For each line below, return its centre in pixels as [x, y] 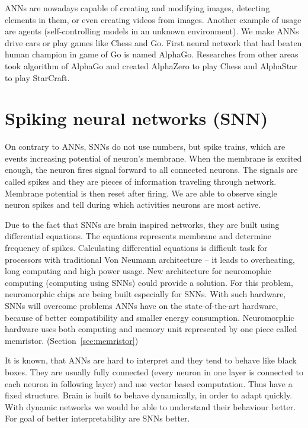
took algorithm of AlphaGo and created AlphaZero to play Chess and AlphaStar [151, 65]
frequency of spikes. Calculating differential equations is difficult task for [136, 248]
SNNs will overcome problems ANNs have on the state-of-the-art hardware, [142, 305]
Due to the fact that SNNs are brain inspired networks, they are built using [142, 224]
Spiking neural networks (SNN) [137, 118]
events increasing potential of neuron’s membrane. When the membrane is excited [153, 158]
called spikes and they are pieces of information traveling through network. [141, 181]
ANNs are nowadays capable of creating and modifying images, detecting [137, 8]
